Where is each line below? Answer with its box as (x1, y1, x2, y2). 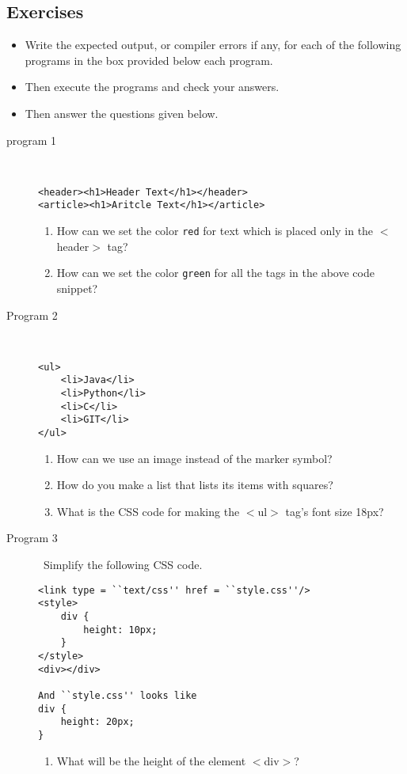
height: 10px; (83, 624, 158, 636)
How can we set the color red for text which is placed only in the (56, 222, 374, 239)
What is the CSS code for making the (56, 503, 240, 519)
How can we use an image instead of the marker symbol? (56, 450, 333, 466)
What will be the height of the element (56, 752, 246, 768)
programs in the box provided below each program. (25, 51, 273, 68)
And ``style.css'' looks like (38, 689, 197, 701)
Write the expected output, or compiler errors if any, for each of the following (25, 36, 401, 53)
